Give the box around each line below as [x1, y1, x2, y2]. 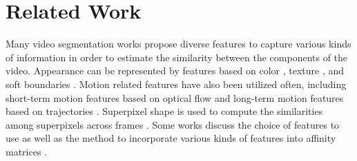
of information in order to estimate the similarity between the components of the [6, 50, 348, 64]
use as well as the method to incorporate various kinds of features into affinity [6, 131, 336, 145]
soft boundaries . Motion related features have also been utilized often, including [6, 76, 347, 91]
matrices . [6, 144, 48, 158]
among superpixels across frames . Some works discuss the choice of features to [6, 117, 340, 131]
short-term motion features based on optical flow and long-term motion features [6, 90, 344, 105]
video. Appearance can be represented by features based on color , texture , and [6, 63, 345, 78]
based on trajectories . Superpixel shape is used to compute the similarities [6, 104, 323, 118]
